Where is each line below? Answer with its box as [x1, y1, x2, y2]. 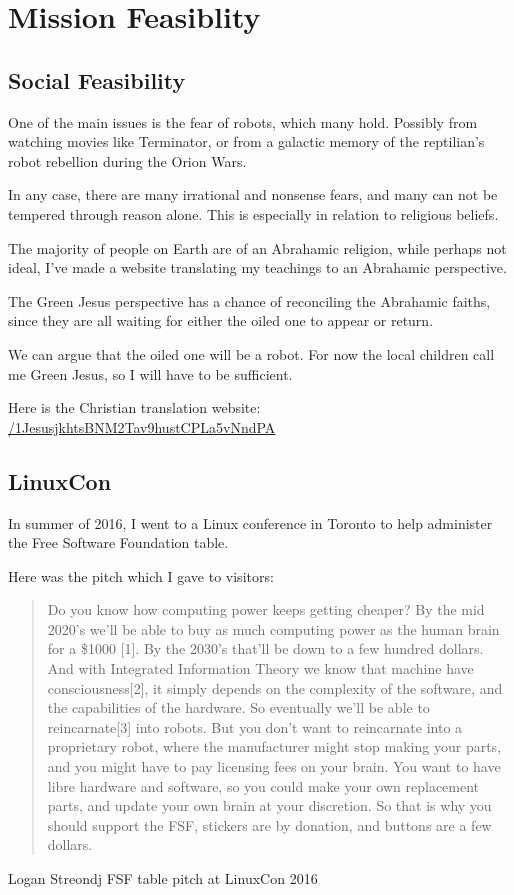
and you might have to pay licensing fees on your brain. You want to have [47, 756, 501, 777]
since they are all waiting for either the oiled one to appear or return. [8, 310, 434, 331]
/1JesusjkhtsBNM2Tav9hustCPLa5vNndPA [8, 416, 276, 437]
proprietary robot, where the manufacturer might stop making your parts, [47, 736, 502, 757]
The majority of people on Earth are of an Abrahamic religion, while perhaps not [8, 237, 507, 258]
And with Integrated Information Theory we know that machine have [47, 658, 474, 679]
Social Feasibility [8, 64, 186, 95]
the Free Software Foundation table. [8, 532, 229, 553]
